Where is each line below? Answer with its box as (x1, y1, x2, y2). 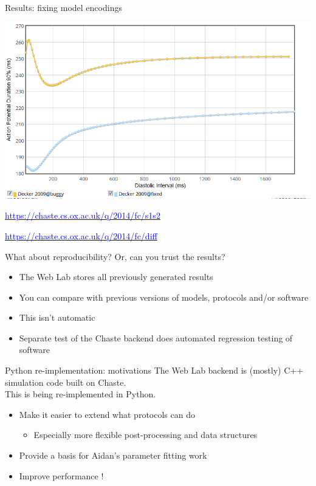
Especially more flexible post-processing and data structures (33, 428, 258, 441)
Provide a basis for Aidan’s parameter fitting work (19, 449, 207, 462)
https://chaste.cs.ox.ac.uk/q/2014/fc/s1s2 (5, 209, 160, 222)
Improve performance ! (19, 469, 104, 482)
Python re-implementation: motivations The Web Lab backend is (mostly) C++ (5, 364, 304, 377)
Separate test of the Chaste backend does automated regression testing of (19, 331, 293, 344)
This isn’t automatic (19, 311, 95, 324)
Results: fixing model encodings (5, 1, 122, 13)
